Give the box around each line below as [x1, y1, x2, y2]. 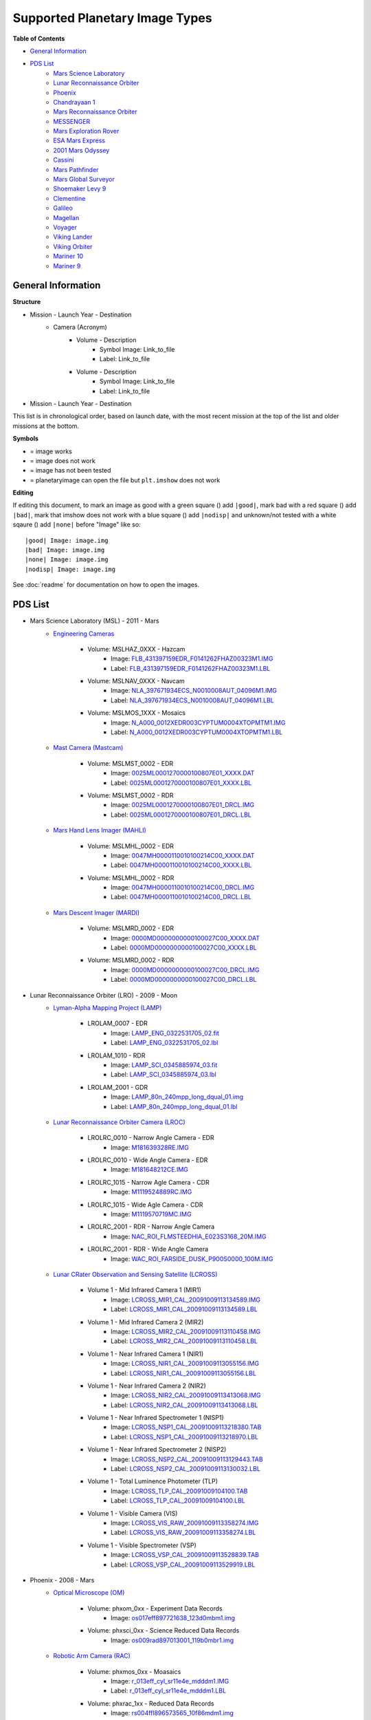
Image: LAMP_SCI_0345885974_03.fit [111, 1060, 218, 1069]
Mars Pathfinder [53, 165, 99, 173]
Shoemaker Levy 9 [53, 184, 106, 193]
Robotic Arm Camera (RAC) [53, 1652, 131, 1660]
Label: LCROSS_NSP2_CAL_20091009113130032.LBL [111, 1465, 261, 1473]
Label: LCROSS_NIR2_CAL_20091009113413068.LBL [111, 1401, 258, 1409]
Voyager [53, 223, 77, 231]
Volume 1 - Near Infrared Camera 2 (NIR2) [87, 1382, 206, 1390]
